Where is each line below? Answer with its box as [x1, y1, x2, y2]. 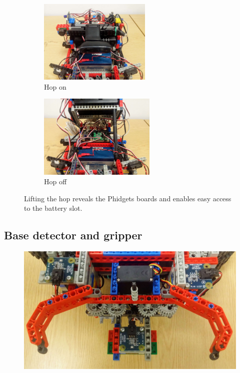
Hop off [44, 176, 67, 187]
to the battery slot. [24, 203, 82, 213]
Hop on [44, 81, 66, 92]
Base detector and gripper [4, 227, 142, 243]
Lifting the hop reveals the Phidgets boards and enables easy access [24, 193, 231, 203]
